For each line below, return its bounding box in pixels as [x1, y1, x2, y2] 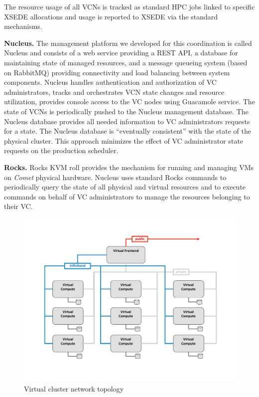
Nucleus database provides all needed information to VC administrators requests [4, 116, 250, 126]
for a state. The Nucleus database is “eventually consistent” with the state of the [4, 126, 251, 136]
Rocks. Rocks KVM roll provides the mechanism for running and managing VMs [4, 162, 254, 172]
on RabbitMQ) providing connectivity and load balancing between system [4, 67, 230, 77]
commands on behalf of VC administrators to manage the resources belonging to [4, 191, 250, 201]
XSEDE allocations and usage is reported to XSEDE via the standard [4, 11, 218, 21]
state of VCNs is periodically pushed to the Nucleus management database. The [4, 106, 249, 116]
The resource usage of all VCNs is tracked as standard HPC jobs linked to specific [4, 1, 255, 11]
